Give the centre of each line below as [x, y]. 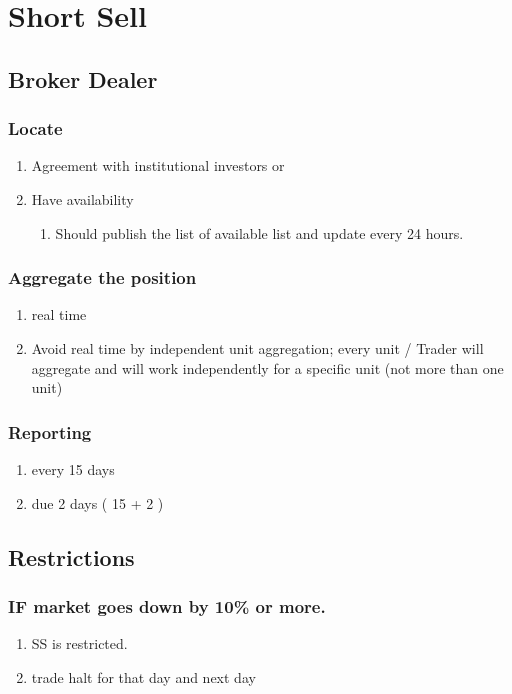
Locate [35, 128]
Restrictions [71, 556]
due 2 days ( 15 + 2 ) [97, 502]
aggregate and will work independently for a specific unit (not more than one [267, 367]
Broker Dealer [83, 78]
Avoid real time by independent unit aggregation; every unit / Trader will [257, 347]
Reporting [50, 431]
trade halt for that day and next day [143, 676]
